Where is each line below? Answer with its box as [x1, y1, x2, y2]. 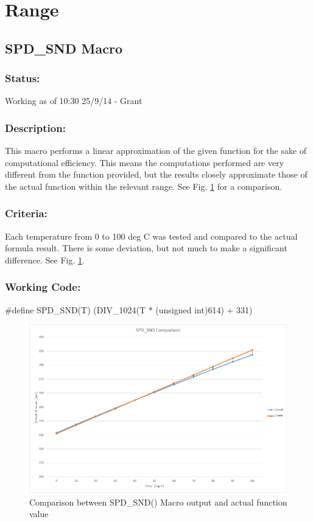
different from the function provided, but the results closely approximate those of [5, 168, 308, 181]
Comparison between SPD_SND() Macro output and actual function [29, 495, 287, 508]
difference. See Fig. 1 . [5, 253, 85, 266]
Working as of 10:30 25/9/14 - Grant [5, 94, 142, 107]
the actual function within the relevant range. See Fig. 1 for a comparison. [5, 179, 283, 192]
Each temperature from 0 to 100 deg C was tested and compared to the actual [5, 229, 298, 242]
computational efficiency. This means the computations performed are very [5, 156, 284, 169]
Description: [5, 120, 66, 135]
